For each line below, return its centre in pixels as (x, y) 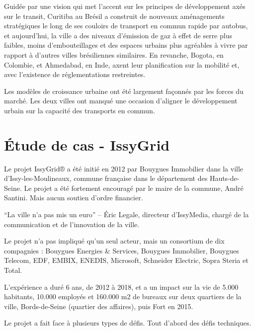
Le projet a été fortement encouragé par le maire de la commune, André (134, 188)
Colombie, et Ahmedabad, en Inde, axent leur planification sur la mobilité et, (122, 64)
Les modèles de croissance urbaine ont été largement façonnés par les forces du (124, 91)
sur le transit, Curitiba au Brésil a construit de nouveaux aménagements (114, 16)
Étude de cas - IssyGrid (87, 144)
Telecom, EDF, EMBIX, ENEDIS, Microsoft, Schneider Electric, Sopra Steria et (126, 260)
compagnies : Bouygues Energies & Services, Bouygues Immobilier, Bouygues (122, 250)
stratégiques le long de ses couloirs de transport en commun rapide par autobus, (126, 26)
